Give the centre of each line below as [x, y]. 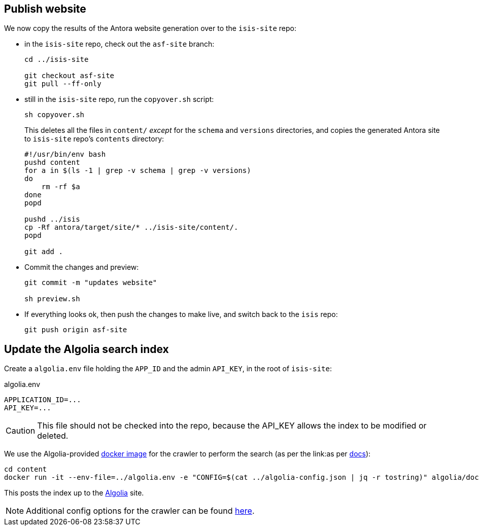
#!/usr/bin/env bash [65, 154]
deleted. [53, 436]
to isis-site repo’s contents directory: [94, 139]
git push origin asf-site [76, 330]
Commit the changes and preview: [82, 267]
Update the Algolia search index [87, 349]
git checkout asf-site [70, 76]
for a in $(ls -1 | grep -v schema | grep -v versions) [138, 171]
